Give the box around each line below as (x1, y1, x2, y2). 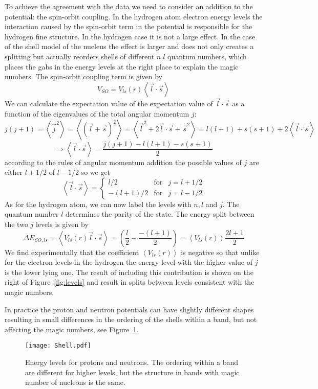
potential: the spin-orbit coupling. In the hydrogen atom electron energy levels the (5, 11, 263, 21)
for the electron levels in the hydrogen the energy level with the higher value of (5, 257, 253, 267)
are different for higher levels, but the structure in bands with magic (25, 367, 240, 377)
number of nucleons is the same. (25, 377, 125, 387)
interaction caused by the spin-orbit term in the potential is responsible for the (5, 21, 252, 32)
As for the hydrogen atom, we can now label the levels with (5, 198, 192, 209)
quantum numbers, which (167, 51, 247, 61)
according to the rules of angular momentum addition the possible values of (5, 156, 242, 167)
